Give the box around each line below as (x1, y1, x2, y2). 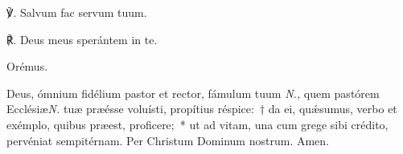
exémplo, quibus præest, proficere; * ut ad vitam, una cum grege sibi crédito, (6, 115, 389, 132)
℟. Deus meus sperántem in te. (6, 30, 158, 47)
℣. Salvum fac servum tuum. (6, 4, 147, 20)
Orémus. (6, 58, 48, 75)
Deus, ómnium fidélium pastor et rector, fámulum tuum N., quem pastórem (6, 84, 380, 101)
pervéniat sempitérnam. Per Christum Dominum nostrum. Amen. (6, 132, 329, 148)
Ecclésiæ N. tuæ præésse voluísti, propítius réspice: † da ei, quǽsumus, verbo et (6, 100, 397, 117)
